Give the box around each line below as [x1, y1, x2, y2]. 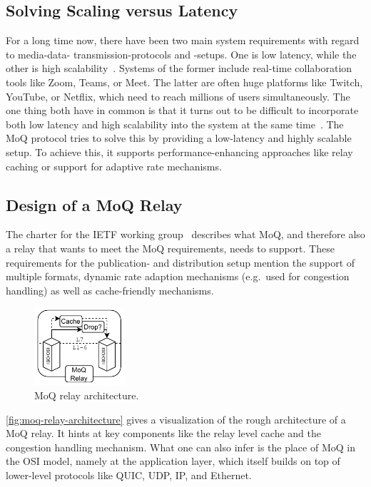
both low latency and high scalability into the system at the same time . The [6, 116, 344, 131]
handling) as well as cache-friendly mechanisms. [6, 282, 214, 297]
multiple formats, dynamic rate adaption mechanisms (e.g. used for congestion [6, 269, 350, 284]
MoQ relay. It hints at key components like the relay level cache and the [6, 426, 321, 441]
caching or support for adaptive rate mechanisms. [6, 158, 222, 173]
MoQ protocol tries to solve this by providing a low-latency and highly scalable [6, 130, 352, 145]
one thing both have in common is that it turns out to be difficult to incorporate [6, 103, 359, 118]
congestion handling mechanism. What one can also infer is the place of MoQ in [6, 439, 355, 454]
